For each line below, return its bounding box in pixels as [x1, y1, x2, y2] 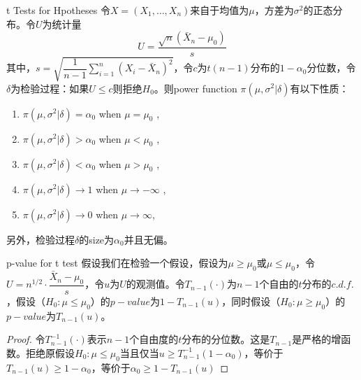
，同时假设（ [221, 293, 281, 308]
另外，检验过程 [6, 232, 75, 246]
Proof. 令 [6, 332, 45, 346]
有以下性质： [290, 80, 349, 95]
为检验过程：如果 [10, 80, 89, 95]
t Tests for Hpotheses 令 [6, 3, 110, 17]
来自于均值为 [190, 3, 249, 17]
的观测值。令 [126, 276, 185, 291]
